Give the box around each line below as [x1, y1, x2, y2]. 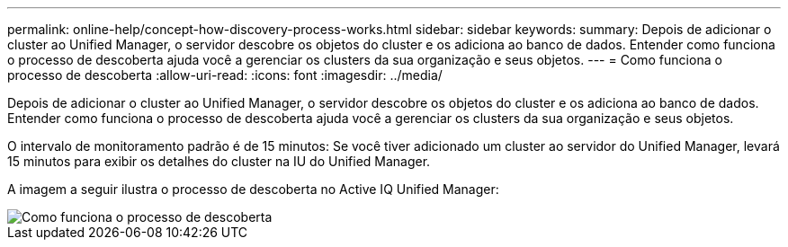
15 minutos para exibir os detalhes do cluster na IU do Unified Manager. [7, 154, 431, 169]
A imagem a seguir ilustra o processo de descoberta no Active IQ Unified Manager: [7, 181, 499, 197]
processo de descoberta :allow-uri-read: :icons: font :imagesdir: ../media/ [7, 67, 443, 83]
